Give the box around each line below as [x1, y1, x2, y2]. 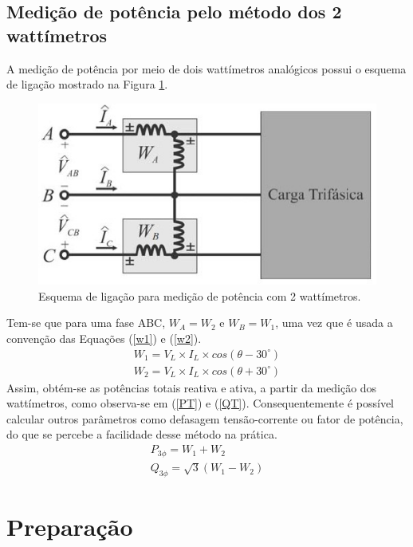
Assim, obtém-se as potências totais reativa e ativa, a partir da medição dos [6, 379, 377, 395]
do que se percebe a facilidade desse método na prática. [6, 426, 277, 443]
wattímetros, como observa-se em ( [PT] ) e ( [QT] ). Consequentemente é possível [6, 395, 394, 411]
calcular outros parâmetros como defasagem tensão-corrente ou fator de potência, [6, 410, 403, 427]
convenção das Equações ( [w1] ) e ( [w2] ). [6, 330, 202, 346]
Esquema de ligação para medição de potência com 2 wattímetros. [38, 287, 361, 304]
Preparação [6, 510, 133, 543]
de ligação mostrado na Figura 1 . [6, 76, 168, 92]
